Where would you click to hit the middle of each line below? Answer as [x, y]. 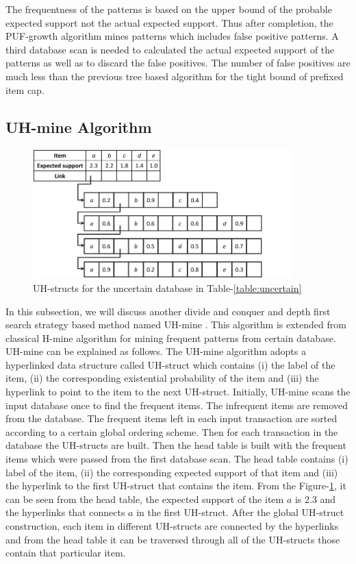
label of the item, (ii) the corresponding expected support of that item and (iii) [172, 472]
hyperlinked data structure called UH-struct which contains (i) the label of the [170, 364]
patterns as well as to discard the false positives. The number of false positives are [178, 63]
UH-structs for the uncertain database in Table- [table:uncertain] [167, 287]
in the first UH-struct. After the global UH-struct [240, 512]
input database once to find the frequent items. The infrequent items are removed [177, 405]
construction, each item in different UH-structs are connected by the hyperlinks [172, 526]
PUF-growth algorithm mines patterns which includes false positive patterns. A [172, 36]
